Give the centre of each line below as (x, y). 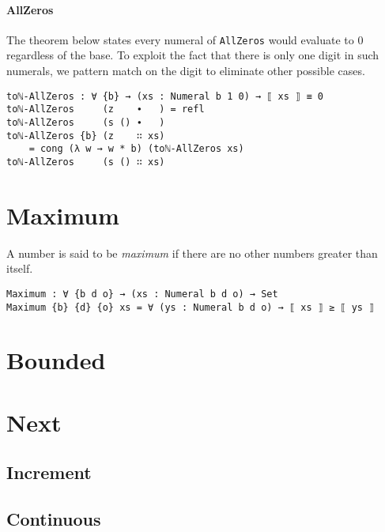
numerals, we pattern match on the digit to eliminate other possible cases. (186, 71)
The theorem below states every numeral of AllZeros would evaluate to (180, 39)
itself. (20, 268)
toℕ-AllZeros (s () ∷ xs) (86, 162)
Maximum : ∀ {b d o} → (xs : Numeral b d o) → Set (142, 294)
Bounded (56, 360)
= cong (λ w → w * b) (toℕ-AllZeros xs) (136, 149)
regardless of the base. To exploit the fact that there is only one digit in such (193, 55)
